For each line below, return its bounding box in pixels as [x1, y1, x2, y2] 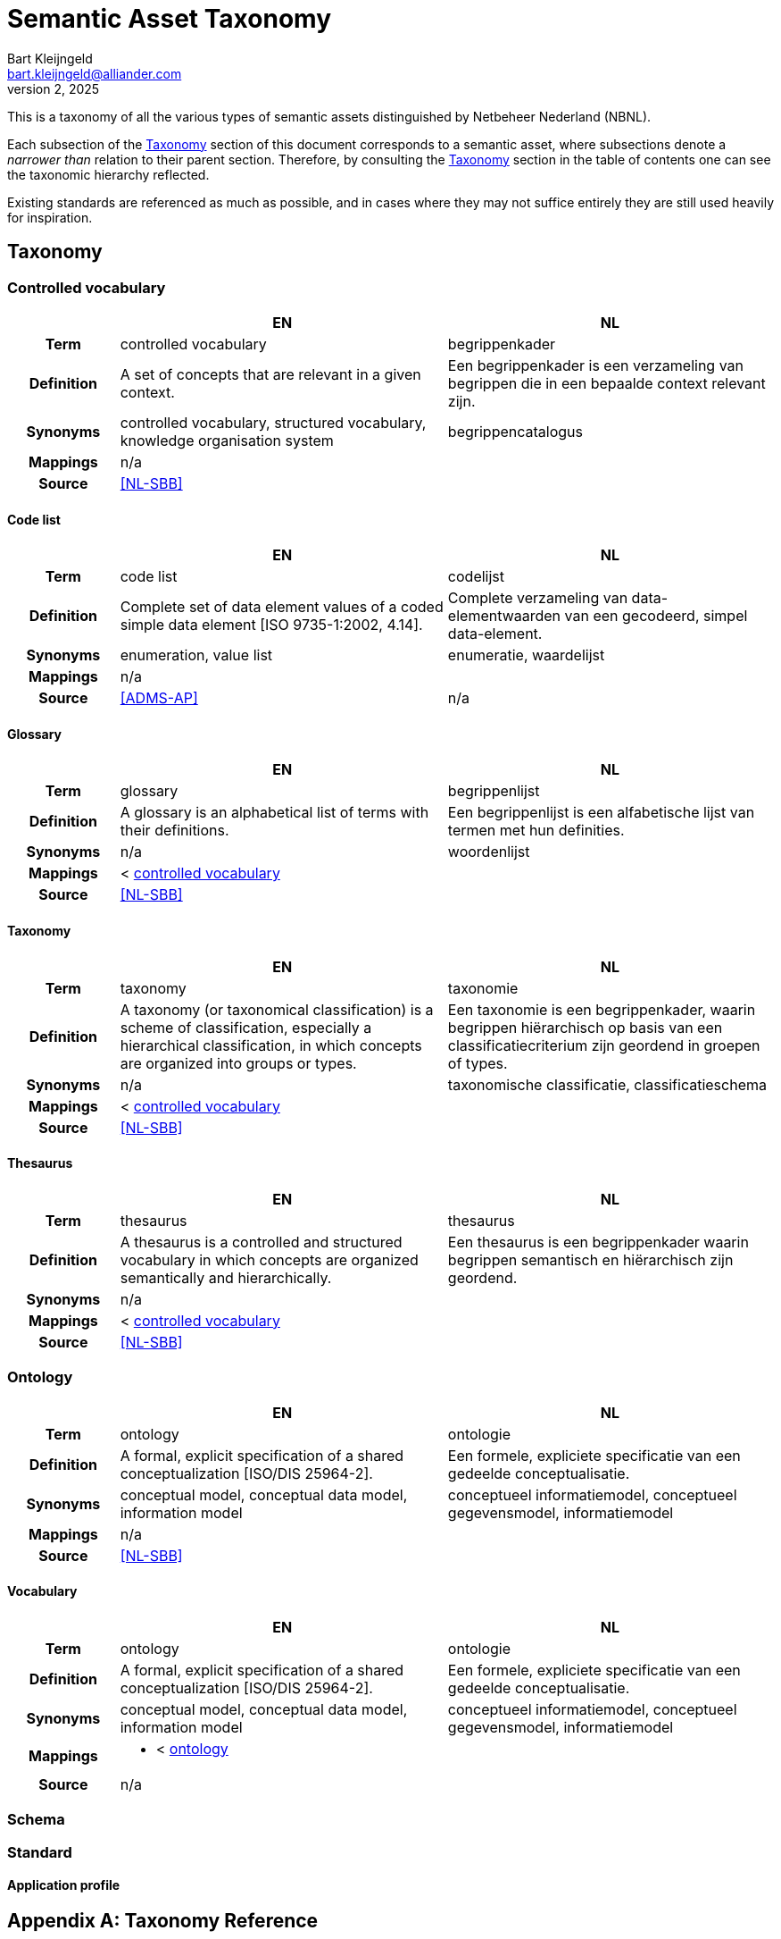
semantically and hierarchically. [120, 1268, 332, 1287]
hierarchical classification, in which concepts [120, 1036, 422, 1054]
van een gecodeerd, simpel [564, 607, 748, 625]
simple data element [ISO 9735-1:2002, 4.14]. [120, 616, 423, 634]
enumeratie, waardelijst [447, 646, 605, 665]
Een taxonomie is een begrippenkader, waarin [447, 1000, 756, 1019]
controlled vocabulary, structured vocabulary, [120, 413, 427, 432]
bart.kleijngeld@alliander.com [7, 65, 182, 81]
